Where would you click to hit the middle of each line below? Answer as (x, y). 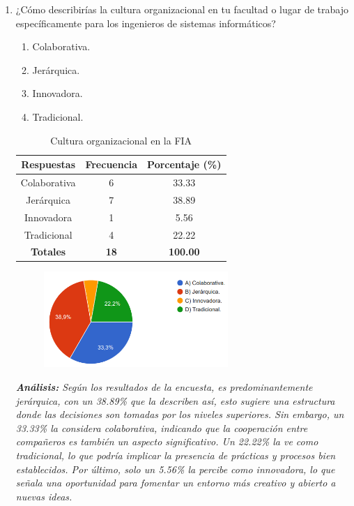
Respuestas (48, 164)
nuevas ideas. (44, 496)
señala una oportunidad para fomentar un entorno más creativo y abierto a (176, 483)
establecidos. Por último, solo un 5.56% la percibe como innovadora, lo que (175, 469)
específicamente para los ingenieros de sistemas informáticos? (146, 23)
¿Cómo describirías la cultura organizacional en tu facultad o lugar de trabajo (182, 9)
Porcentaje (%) (184, 164)
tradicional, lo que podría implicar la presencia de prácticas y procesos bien (176, 455)
